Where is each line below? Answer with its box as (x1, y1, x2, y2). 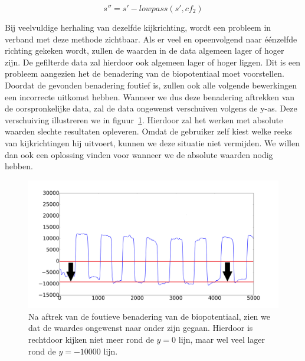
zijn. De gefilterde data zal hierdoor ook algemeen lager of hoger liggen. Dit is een (5, 55, 301, 68)
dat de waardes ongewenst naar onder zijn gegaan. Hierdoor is (28, 321, 253, 334)
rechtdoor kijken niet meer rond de (28, 333, 154, 346)
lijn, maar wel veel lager (178, 333, 265, 346)
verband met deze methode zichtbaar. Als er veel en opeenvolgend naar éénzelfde (5, 32, 297, 45)
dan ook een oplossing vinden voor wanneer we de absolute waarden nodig (5, 148, 273, 160)
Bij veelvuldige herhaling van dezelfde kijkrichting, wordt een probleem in (5, 21, 271, 33)
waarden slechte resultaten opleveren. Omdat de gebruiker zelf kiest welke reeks (5, 125, 292, 137)
